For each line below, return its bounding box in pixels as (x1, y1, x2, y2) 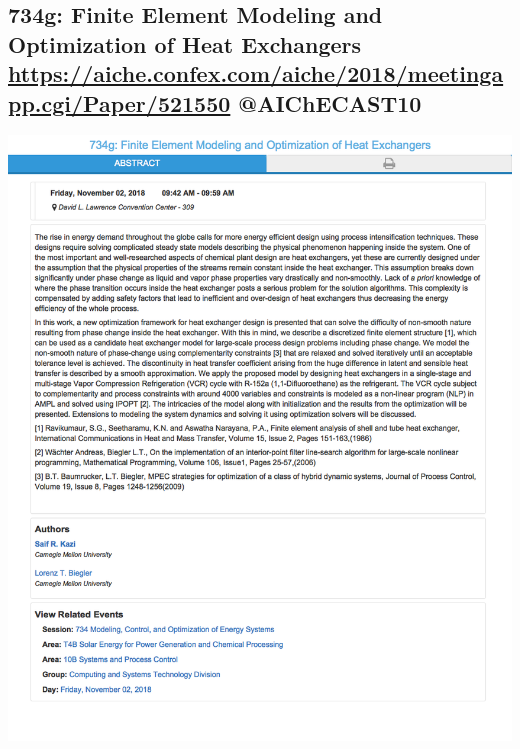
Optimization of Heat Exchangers (8, 28, 362, 59)
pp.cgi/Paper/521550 (8, 87, 231, 118)
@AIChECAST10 (238, 87, 422, 118)
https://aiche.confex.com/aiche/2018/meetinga (8, 58, 504, 89)
